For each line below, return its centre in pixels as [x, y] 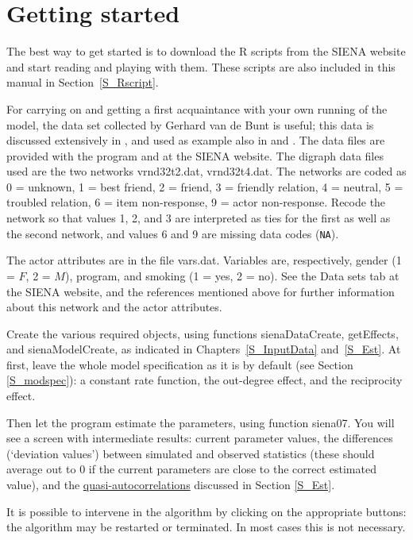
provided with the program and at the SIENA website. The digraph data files [195, 155]
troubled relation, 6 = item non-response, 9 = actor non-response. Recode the [196, 202]
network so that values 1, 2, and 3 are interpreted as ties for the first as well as [199, 218]
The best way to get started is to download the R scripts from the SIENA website [206, 51]
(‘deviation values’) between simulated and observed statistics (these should [191, 453]
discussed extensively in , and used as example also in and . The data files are [196, 140]
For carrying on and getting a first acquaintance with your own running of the [197, 108]
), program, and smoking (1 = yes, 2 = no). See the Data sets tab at [232, 275]
